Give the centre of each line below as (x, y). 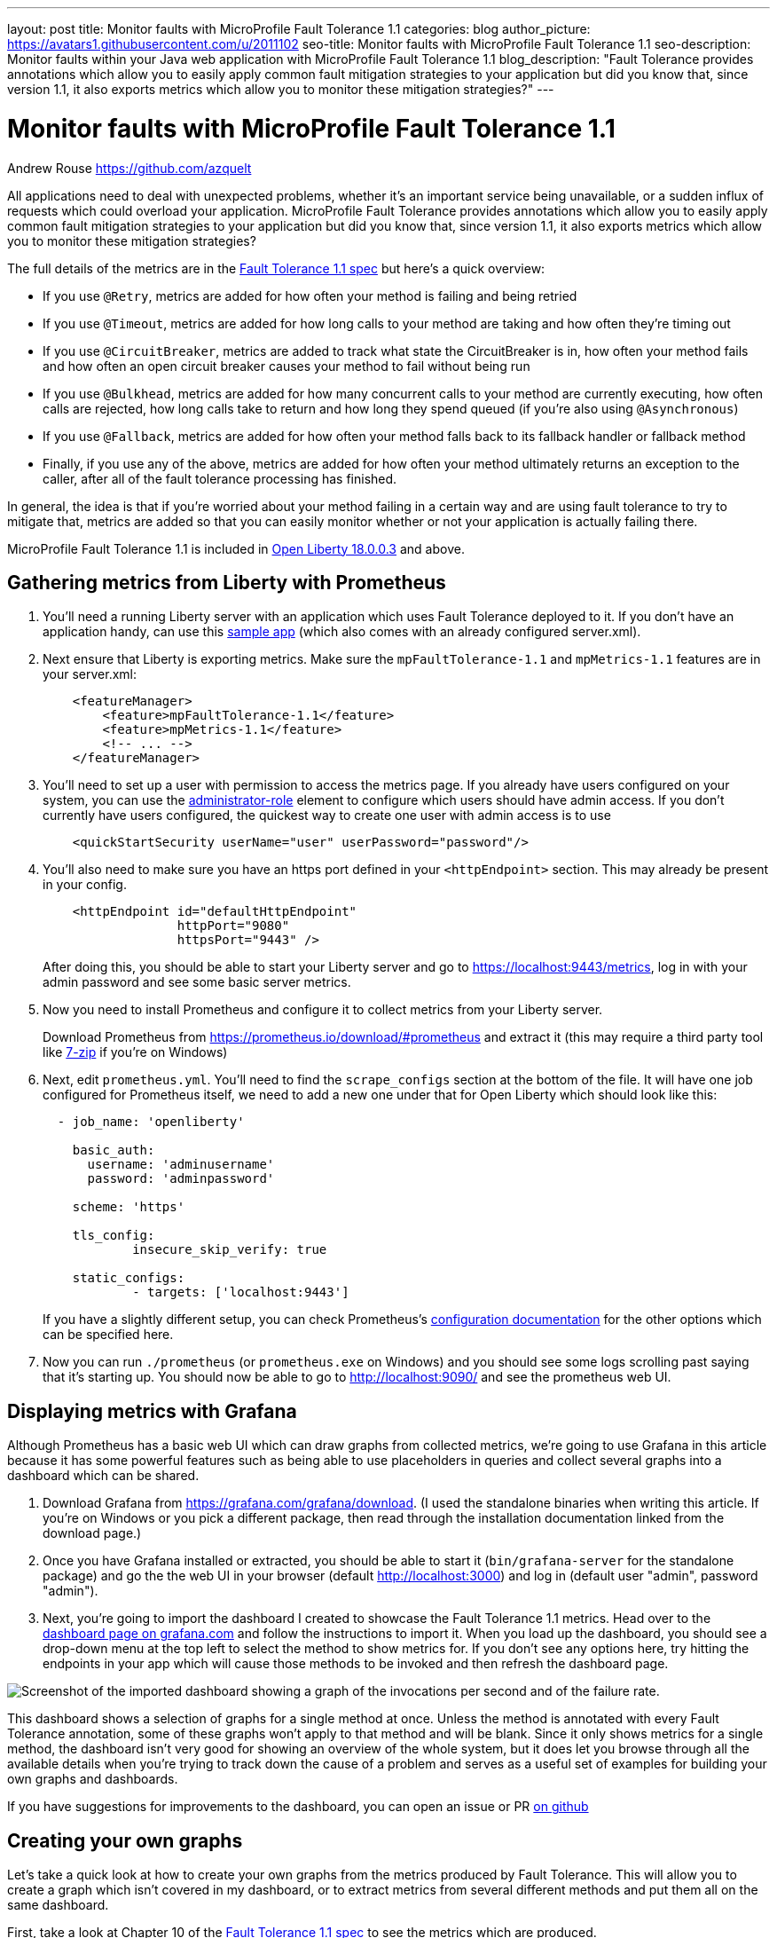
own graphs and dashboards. (93, 1779)
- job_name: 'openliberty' (151, 1122)
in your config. (85, 885)
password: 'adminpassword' (181, 1179)
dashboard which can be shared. (103, 1476)
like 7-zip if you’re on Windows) (135, 1052)
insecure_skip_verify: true (230, 1250)
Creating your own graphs (125, 1840)
